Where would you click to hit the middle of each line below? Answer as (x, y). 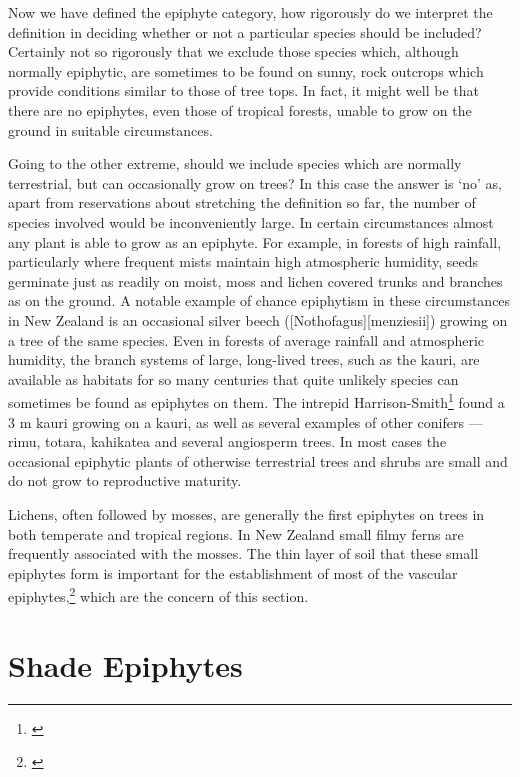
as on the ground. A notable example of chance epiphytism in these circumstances (259, 300)
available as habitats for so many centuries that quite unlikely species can (233, 378)
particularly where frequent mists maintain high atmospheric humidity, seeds (243, 261)
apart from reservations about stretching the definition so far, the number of (242, 202)
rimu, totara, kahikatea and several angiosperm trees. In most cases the (227, 441)
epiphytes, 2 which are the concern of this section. (158, 594)
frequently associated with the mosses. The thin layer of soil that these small (243, 553)
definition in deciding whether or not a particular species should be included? (245, 31)
